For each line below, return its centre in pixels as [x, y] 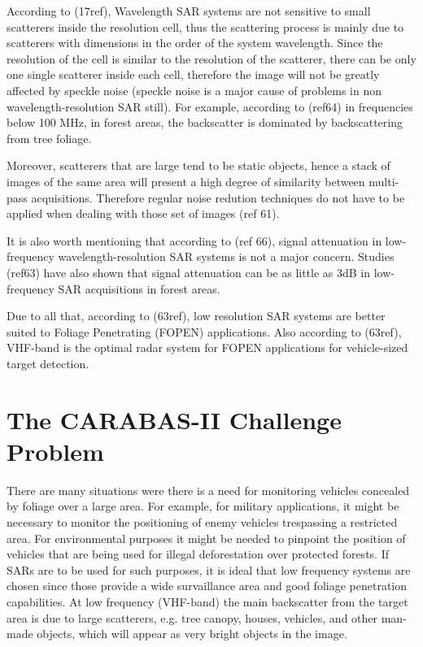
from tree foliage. [49, 138]
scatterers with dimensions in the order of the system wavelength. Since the [195, 43]
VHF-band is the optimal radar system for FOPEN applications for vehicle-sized [207, 347]
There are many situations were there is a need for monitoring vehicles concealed [208, 490]
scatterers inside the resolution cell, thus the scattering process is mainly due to [205, 26]
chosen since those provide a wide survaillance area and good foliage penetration [207, 586]
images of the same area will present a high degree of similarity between [186, 181]
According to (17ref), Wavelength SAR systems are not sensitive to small [189, 11]
